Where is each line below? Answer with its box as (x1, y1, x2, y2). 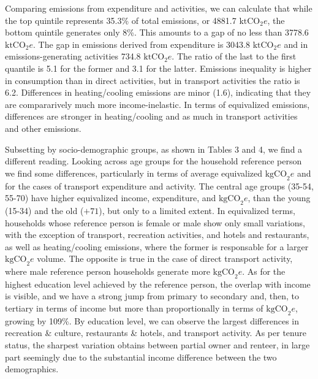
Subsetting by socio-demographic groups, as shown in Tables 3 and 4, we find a (5, 142, 303, 155)
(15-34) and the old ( (5, 204, 84, 216)
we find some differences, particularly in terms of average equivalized (5, 166, 262, 179)
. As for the (242, 265, 286, 278)
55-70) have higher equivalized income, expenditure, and (5, 191, 216, 204)
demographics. (5, 362, 59, 375)
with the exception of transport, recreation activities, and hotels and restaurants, (5, 228, 309, 241)
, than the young (248, 191, 311, 204)
